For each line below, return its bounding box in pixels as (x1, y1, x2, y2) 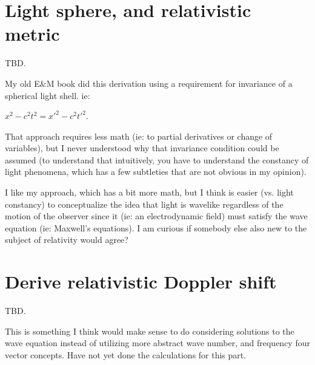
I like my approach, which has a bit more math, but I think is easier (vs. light (5, 186, 294, 199)
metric (5, 21, 60, 46)
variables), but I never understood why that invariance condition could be (5, 142, 279, 154)
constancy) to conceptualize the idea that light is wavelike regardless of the (5, 197, 283, 210)
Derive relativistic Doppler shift (5, 269, 277, 294)
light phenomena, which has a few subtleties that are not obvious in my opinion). (5, 165, 307, 178)
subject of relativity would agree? (5, 233, 128, 246)
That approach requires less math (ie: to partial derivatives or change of (5, 129, 273, 142)
